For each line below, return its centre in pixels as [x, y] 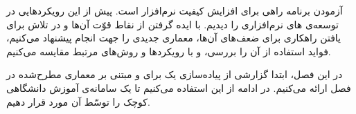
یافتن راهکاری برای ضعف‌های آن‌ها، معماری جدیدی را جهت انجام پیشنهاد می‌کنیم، [174, 38]
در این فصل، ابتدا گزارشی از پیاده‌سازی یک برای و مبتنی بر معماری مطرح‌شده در [175, 74]
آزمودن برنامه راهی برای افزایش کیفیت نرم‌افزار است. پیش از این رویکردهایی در [175, 10]
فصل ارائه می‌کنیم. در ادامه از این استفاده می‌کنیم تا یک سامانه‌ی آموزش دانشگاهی [179, 87]
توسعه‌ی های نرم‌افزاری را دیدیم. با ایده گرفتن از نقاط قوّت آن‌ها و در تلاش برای [172, 24]
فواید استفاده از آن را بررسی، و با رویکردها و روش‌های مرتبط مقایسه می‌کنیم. [169, 51]
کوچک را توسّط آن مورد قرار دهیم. [78, 101]
